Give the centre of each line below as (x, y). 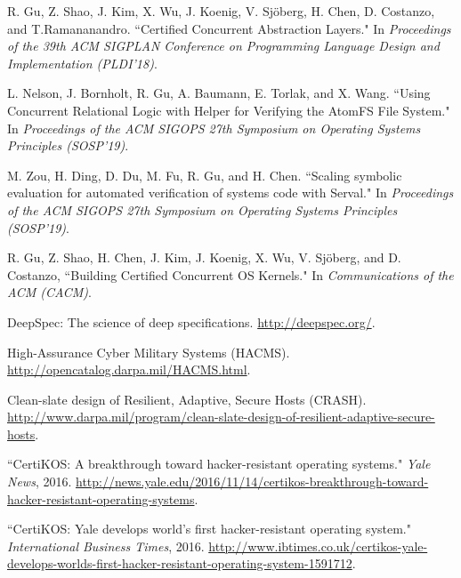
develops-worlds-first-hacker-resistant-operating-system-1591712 (180, 563)
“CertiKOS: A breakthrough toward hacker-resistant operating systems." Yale (219, 464)
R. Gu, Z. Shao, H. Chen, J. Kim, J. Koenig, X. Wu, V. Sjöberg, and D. (204, 257)
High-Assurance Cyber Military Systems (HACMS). (149, 352)
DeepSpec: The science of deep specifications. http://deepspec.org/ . (191, 321)
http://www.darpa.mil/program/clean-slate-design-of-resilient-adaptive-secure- (221, 417)
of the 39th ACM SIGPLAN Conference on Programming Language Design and (223, 46)
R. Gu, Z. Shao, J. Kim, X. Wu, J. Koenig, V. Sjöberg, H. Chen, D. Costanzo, (221, 11)
